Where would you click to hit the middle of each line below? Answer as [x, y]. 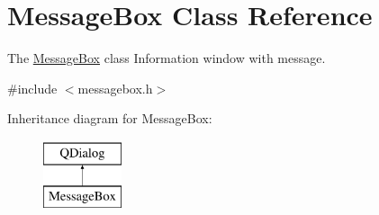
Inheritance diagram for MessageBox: [110, 118]
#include [32, 88]
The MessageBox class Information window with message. [167, 58]
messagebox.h [115, 88]
